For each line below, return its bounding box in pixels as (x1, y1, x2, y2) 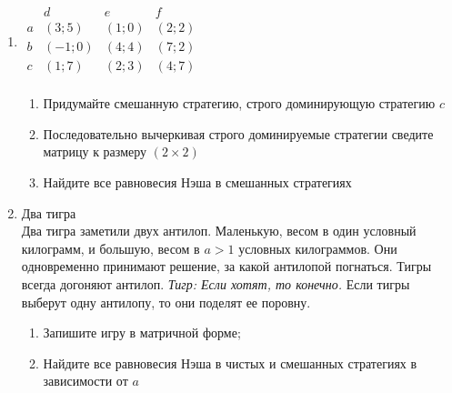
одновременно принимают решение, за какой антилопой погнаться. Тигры (21, 257, 432, 276)
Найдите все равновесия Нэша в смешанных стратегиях (43, 172, 352, 191)
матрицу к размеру (43, 142, 147, 161)
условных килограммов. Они (238, 238, 397, 257)
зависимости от (43, 371, 128, 390)
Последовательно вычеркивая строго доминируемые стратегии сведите (43, 124, 434, 143)
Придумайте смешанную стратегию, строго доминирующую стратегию (43, 94, 436, 113)
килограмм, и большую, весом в (21, 238, 200, 257)
